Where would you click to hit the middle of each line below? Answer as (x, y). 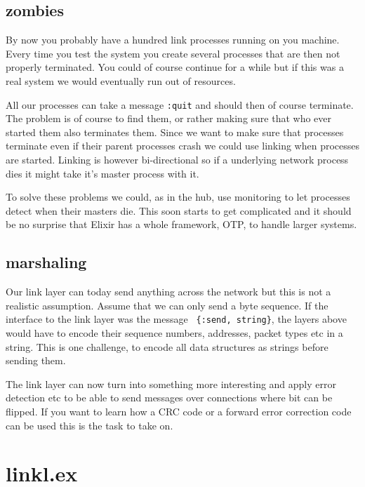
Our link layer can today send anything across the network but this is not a (168, 292)
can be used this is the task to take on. (89, 425)
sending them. (36, 360)
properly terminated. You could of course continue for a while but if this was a (175, 67)
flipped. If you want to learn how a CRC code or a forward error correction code (179, 411)
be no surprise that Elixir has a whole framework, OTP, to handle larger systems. (181, 224)
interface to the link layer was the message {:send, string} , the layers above (176, 319)
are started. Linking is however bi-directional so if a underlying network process (177, 160)
